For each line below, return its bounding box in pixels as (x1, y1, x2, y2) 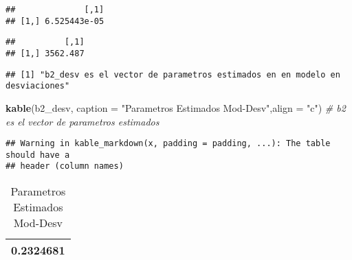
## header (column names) (5, 161, 124, 172)
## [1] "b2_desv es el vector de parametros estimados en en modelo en (5, 69, 340, 80)
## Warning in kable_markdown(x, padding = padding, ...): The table (5, 139, 331, 149)
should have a (5, 150, 70, 160)
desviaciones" (5, 81, 70, 91)
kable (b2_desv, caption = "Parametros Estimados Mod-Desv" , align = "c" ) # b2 (5, 100, 346, 115)
